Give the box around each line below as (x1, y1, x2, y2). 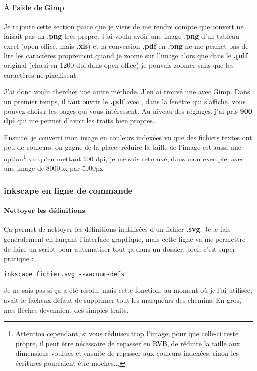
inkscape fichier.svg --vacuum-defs (4, 270, 125, 278)
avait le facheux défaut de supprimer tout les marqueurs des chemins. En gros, (4, 295, 241, 305)
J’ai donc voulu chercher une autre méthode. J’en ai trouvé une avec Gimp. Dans (4, 86, 250, 97)
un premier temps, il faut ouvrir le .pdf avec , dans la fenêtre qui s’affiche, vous (4, 96, 246, 106)
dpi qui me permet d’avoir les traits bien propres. (4, 115, 155, 126)
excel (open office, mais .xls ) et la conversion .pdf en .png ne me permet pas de (4, 40, 249, 51)
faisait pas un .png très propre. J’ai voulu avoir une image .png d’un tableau (4, 31, 240, 41)
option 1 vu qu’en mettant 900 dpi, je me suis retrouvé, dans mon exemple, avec (4, 152, 245, 163)
